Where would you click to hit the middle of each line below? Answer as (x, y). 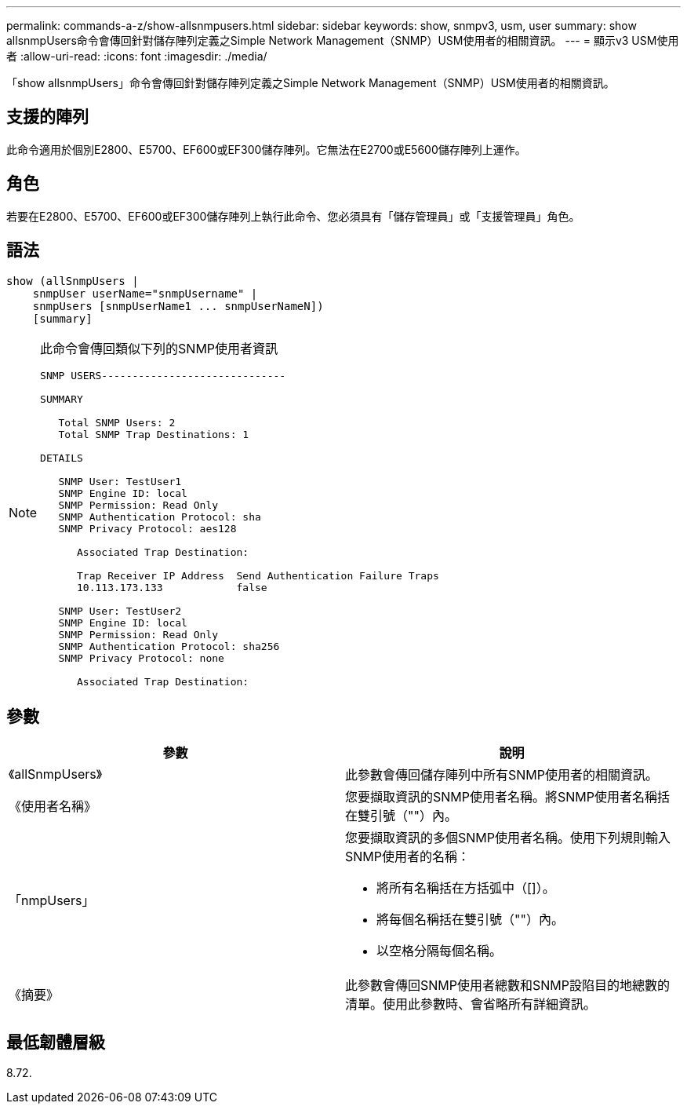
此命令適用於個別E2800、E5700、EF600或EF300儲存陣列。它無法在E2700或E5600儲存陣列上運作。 (266, 149)
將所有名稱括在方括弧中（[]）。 (466, 888)
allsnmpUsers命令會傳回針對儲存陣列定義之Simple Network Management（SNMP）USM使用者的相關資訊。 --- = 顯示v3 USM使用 (343, 40)
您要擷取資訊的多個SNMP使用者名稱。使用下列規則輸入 (508, 838)
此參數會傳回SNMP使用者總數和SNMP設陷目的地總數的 (507, 986)
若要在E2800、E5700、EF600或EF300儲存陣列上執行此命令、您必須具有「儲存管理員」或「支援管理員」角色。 (293, 216)
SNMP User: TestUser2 (120, 611)
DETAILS (62, 458)
